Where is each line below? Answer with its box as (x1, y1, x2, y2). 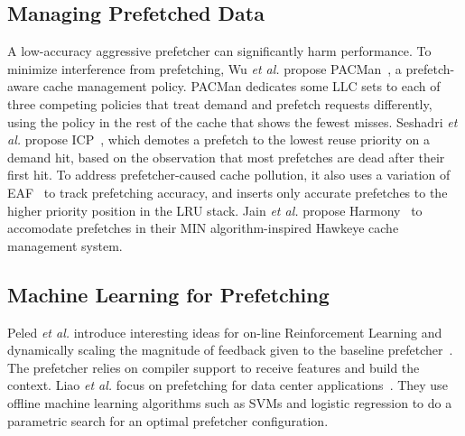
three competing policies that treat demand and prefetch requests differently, (7, 94, 432, 113)
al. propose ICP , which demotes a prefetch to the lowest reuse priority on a (7, 130, 430, 149)
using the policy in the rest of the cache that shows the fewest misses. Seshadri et (7, 112, 458, 131)
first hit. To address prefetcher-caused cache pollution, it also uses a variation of (7, 165, 451, 184)
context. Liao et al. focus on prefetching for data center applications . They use (7, 376, 448, 394)
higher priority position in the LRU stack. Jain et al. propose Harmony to (7, 200, 423, 219)
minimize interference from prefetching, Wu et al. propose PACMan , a (7, 59, 402, 78)
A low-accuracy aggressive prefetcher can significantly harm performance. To (7, 42, 432, 60)
